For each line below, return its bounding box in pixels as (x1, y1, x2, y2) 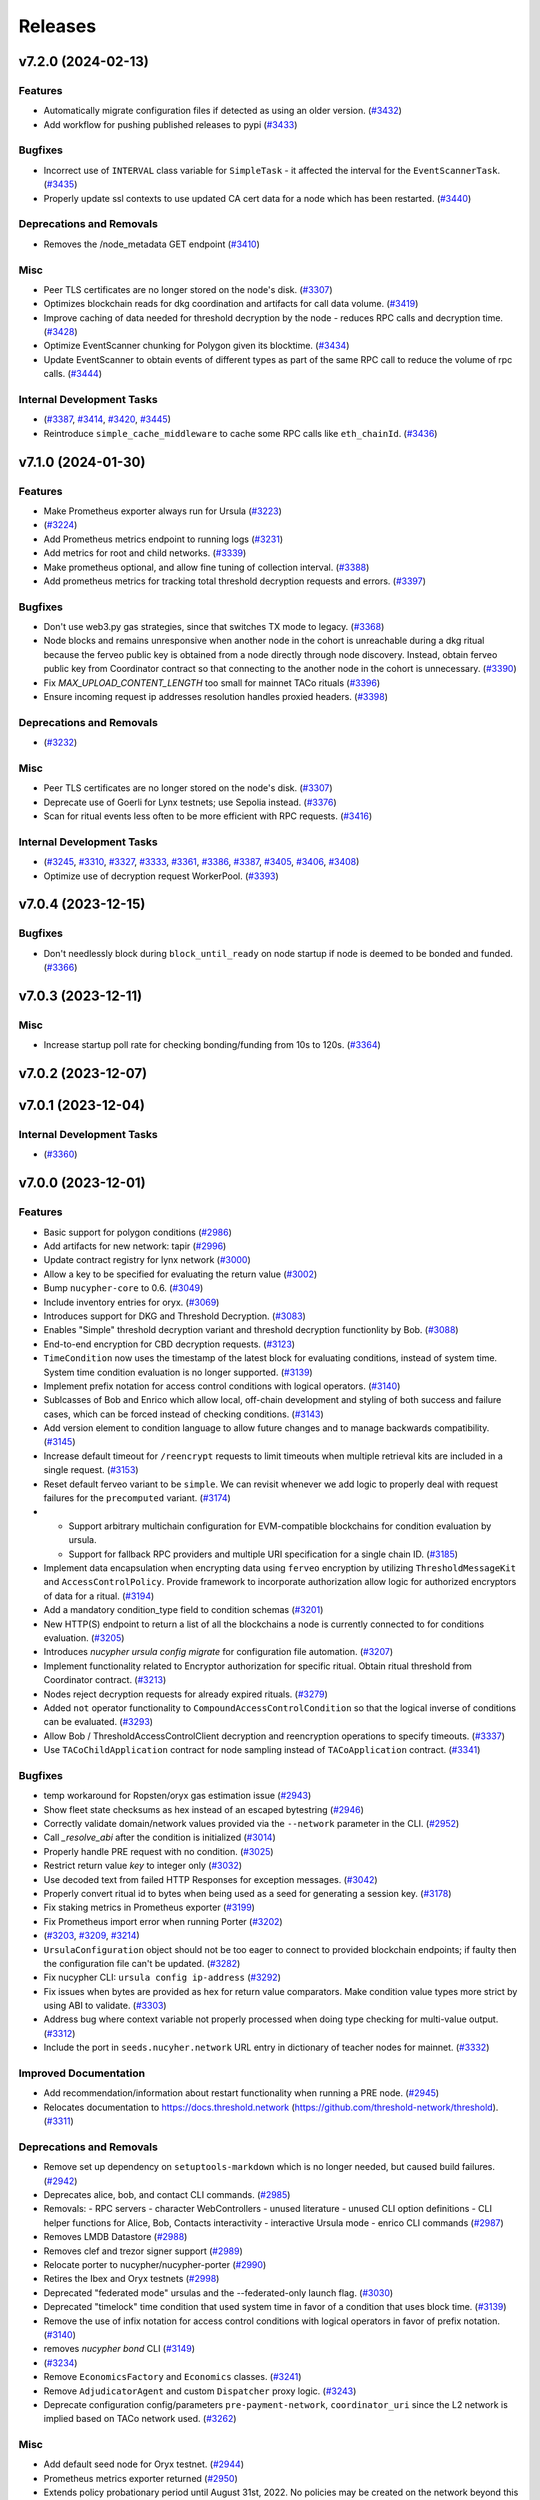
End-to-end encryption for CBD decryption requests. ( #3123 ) (43, 1338, 295, 1350)
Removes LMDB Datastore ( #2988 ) (43, 2231, 188, 2243)
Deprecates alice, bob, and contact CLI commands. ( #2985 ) (43, 2189, 291, 2201)
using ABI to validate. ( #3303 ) (43, 2000, 167, 2012)
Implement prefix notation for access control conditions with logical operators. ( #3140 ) (43, 1380, 401, 1392)
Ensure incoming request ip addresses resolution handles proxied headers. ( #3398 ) (43, 690, 389, 702)
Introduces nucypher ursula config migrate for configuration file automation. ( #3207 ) (43, 1646, 394, 1658)
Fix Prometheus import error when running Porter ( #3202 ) (43, 1915, 284, 1927)
